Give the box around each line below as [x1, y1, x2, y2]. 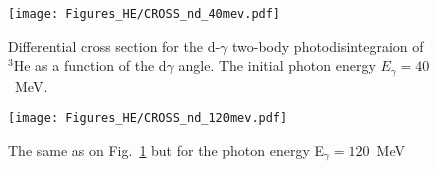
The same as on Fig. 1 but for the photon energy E [8, 139, 325, 160]
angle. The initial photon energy [178, 55, 376, 76]
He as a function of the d [13, 55, 167, 76]
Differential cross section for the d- [8, 35, 221, 56]
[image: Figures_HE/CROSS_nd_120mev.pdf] [8, 111, 288, 126]
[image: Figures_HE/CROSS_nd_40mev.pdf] [8, 7, 281, 21]
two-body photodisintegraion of [232, 35, 424, 56]
